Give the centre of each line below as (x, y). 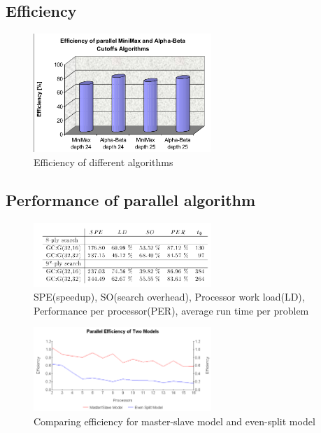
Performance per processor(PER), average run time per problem (171, 310)
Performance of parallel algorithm (131, 200)
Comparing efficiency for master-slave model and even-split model (174, 421)
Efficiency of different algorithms (104, 162)
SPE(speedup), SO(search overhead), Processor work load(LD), (169, 297)
